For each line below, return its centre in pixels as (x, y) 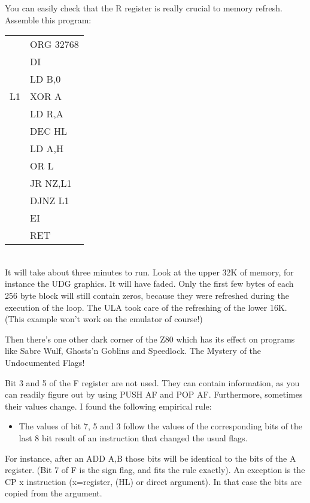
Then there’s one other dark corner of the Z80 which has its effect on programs (150, 339)
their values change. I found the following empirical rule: (108, 406)
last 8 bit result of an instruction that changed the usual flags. (133, 437)
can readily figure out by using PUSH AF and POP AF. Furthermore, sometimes (154, 394)
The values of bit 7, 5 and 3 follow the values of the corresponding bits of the (161, 426)
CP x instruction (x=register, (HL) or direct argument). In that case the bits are (154, 481)
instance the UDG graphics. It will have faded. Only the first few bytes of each (149, 284)
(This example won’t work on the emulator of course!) (104, 319)
